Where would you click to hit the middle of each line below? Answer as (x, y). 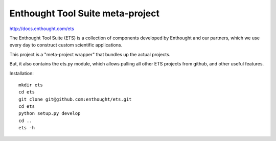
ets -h (27, 128)
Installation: (22, 73)
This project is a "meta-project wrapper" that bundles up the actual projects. (90, 54)
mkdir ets (31, 85)
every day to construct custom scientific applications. (66, 45)
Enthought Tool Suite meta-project (85, 13)
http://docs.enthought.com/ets (42, 29)
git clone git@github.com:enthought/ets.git (75, 99)
